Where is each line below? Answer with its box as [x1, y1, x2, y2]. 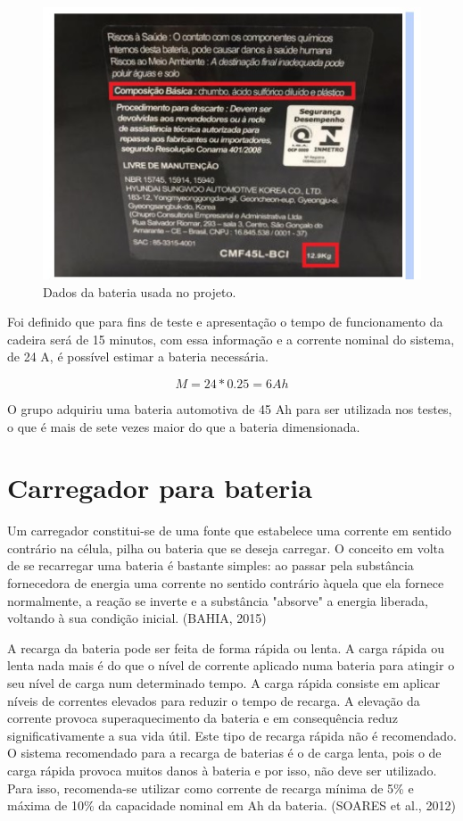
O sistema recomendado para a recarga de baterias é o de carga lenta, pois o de [7, 743, 442, 762]
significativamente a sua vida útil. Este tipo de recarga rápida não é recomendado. [7, 726, 457, 744]
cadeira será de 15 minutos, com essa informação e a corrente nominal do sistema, [7, 329, 455, 348]
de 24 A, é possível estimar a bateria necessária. [7, 347, 269, 366]
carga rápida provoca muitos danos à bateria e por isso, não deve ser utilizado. [7, 760, 437, 779]
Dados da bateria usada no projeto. [43, 282, 236, 301]
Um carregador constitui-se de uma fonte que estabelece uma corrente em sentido [7, 521, 451, 540]
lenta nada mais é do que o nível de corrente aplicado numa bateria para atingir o [7, 656, 455, 675]
